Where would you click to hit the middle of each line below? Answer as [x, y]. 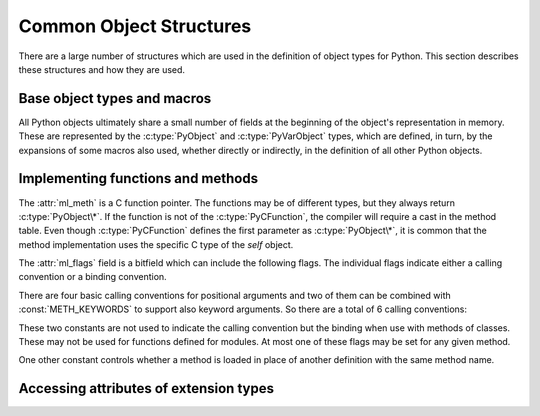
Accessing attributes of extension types [146, 388]
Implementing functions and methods [138, 178]
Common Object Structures [135, 26]
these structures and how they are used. [101, 69]
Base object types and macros [115, 98]
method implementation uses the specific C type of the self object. [156, 244]
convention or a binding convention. [92, 277]
